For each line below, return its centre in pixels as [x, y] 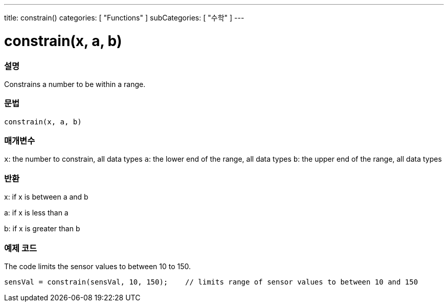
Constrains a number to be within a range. [75, 84]
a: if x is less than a [36, 213]
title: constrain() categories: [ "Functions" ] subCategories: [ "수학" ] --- [124, 18]
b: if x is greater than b [42, 229]
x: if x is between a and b [46, 197]
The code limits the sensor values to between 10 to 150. [98, 266]
